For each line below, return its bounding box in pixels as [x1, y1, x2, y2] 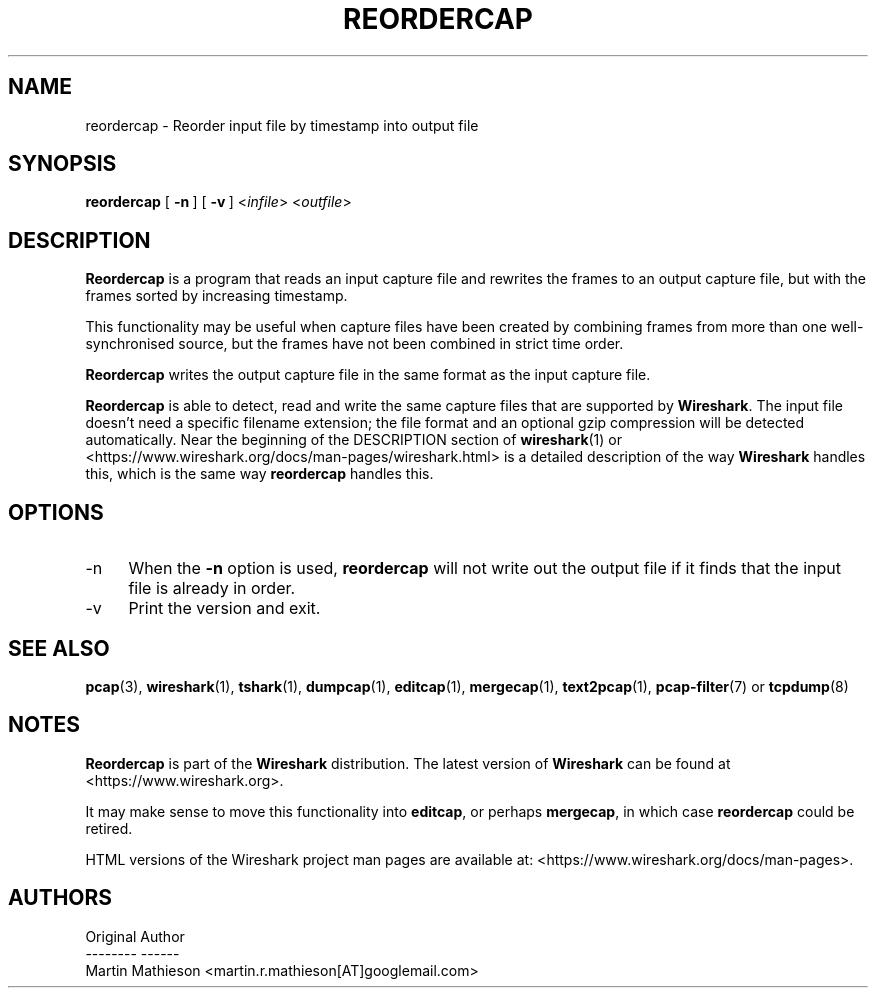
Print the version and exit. [128, 598, 321, 619]
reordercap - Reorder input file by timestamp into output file [85, 116, 479, 134]
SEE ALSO [8, 635, 110, 661]
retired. [85, 819, 133, 837]
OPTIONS [8, 499, 104, 525]
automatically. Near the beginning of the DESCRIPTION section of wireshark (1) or [85, 431, 623, 449]
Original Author [85, 927, 185, 945]
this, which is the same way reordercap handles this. [85, 465, 434, 483]
